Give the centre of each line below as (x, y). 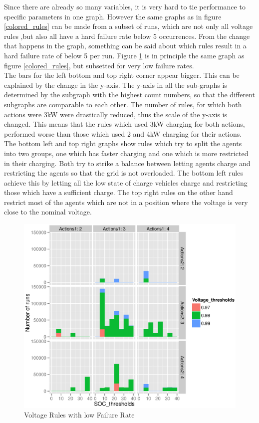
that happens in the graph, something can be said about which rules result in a (125, 46)
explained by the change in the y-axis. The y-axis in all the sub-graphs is (116, 85)
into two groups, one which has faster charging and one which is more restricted (126, 153)
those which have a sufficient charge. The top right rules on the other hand (119, 192)
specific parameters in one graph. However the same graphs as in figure (113, 16)
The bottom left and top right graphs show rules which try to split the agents (123, 143)
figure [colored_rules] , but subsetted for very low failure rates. (99, 65)
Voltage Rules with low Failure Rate (79, 415)
